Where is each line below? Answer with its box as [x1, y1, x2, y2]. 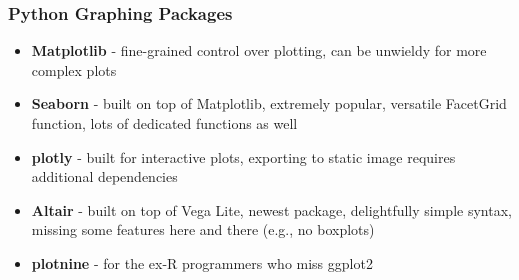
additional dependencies [31, 166, 178, 187]
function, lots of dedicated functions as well [31, 113, 298, 133]
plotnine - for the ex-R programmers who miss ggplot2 [31, 252, 373, 273]
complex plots [31, 59, 117, 80]
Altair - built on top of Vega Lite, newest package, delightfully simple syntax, [31, 199, 512, 220]
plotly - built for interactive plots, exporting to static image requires [31, 146, 456, 167]
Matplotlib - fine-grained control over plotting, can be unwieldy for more [31, 40, 487, 61]
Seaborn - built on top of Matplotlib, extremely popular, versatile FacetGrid [31, 93, 507, 114]
